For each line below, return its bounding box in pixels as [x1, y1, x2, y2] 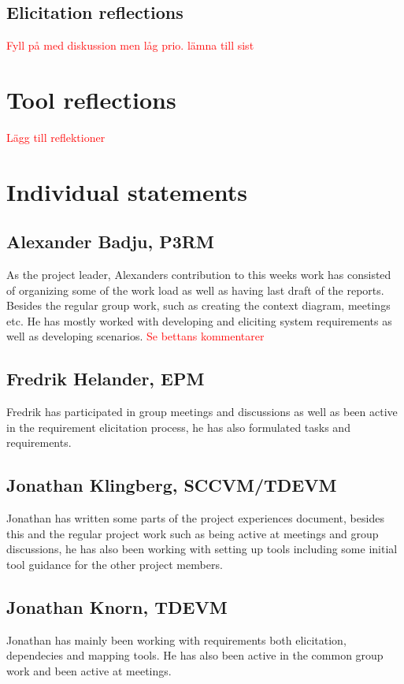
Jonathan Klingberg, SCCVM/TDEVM [6, 473, 337, 497]
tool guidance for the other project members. [6, 556, 223, 573]
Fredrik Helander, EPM [6, 366, 205, 391]
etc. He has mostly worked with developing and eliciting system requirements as [6, 312, 392, 329]
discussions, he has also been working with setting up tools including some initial [6, 541, 398, 557]
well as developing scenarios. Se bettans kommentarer [6, 328, 265, 344]
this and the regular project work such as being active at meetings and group [6, 525, 379, 541]
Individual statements [6, 175, 247, 207]
